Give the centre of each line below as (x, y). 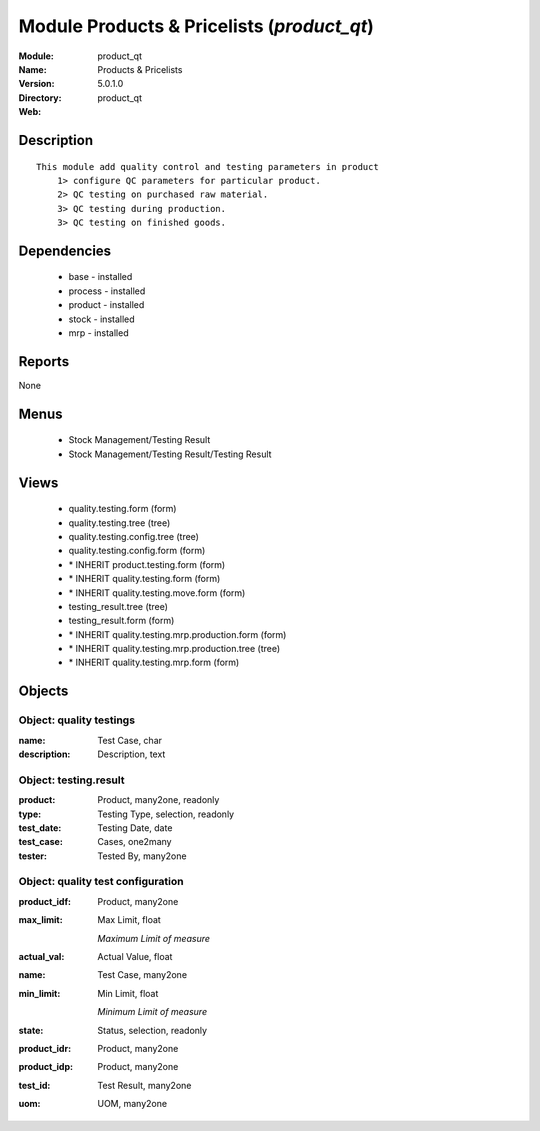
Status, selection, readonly (152, 1030)
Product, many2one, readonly (158, 800)
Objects (43, 691)
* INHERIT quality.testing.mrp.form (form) (154, 662)
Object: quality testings (76, 720)
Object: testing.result (71, 780)
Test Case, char (130, 740)
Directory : (40, 97)
